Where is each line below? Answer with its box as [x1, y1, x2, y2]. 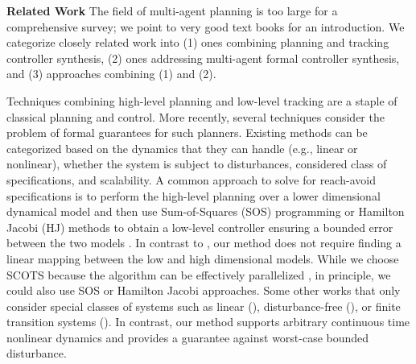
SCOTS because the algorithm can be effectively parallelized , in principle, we [6, 266, 391, 283]
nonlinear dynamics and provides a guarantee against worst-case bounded [6, 329, 369, 345]
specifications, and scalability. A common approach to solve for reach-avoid [6, 171, 376, 188]
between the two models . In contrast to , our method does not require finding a [6, 234, 402, 251]
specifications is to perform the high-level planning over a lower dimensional [6, 187, 381, 204]
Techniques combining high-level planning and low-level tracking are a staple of [6, 92, 397, 109]
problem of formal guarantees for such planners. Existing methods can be [6, 124, 368, 141]
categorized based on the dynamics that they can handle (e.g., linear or [6, 139, 358, 156]
